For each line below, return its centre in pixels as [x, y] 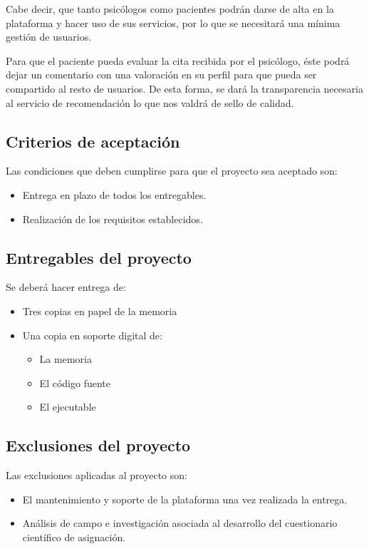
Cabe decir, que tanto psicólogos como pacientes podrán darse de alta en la [170, 9]
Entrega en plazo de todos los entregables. [114, 194]
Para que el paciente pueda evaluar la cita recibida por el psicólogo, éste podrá [178, 60]
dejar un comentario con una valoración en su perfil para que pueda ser [161, 75]
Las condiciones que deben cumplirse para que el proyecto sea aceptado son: [172, 171]
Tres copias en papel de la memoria [100, 311]
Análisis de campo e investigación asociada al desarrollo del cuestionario [180, 523]
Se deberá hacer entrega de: [66, 287]
